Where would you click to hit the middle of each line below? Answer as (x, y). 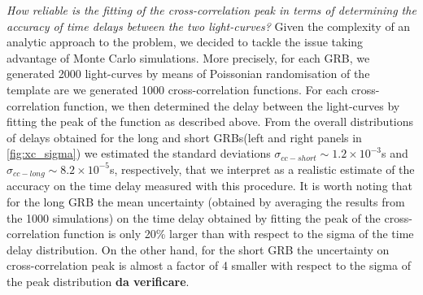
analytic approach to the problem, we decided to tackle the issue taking (185, 42)
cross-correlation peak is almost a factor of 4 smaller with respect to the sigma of (209, 265)
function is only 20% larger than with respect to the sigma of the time (239, 234)
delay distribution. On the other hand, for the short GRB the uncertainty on (198, 249)
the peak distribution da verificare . (98, 281)
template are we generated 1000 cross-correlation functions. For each (177, 89)
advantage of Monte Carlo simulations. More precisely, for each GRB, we (188, 57)
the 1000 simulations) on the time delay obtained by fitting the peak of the (194, 217)
